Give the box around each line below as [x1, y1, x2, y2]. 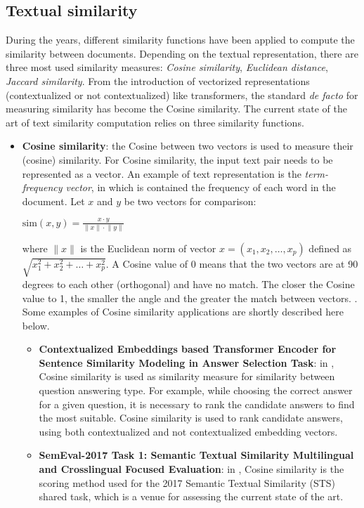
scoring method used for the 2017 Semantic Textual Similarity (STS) [39, 475, 336, 490]
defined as [308, 240, 352, 255]
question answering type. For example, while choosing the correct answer [39, 383, 353, 398]
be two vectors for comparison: [124, 193, 256, 208]
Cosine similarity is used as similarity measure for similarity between [39, 369, 335, 384]
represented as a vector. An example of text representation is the [22, 166, 301, 181]
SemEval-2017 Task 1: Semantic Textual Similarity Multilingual [39, 448, 354, 462]
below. [22, 318, 50, 332]
